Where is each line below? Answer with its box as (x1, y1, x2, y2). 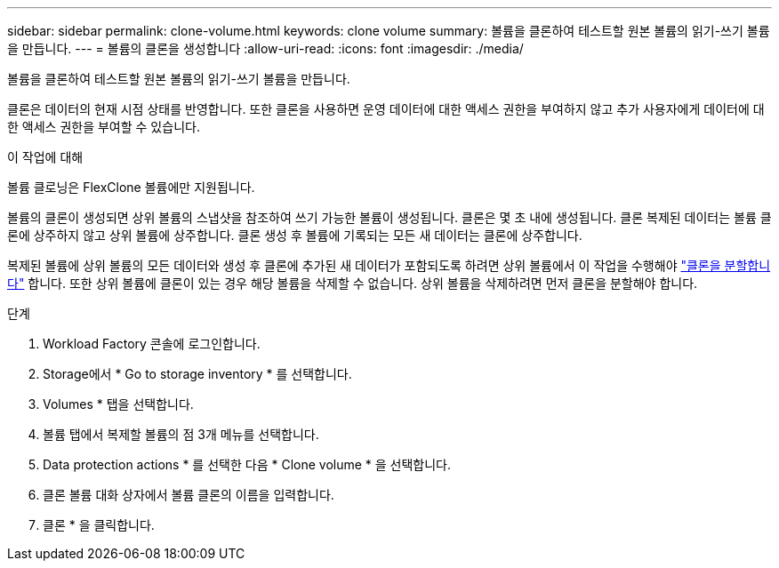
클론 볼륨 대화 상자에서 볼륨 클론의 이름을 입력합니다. (43, 487, 334, 502)
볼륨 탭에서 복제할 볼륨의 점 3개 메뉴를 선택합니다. (43, 427, 319, 442)
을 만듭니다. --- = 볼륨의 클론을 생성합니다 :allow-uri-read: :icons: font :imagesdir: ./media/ (7, 41, 524, 56)
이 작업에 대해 (7, 149, 84, 164)
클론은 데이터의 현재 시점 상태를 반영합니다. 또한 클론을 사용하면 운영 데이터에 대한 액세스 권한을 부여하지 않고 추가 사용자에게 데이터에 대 (7, 101, 765, 116)
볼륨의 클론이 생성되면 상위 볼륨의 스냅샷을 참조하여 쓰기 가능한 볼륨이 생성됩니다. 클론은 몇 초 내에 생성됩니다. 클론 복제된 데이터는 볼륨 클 (7, 210, 772, 225)
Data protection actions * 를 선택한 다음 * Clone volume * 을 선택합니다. (43, 457, 452, 472)
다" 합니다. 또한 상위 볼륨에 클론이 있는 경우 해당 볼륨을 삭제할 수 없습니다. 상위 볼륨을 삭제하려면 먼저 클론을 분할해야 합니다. (7, 276, 698, 291)
